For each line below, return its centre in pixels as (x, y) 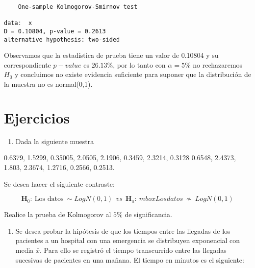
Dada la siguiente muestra (55, 141)
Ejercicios (37, 117)
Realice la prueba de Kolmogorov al (58, 214)
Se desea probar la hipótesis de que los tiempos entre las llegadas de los (123, 231)
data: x (18, 23)
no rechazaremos (218, 64)
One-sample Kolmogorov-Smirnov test (78, 7)
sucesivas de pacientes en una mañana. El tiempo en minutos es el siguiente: (130, 259)
